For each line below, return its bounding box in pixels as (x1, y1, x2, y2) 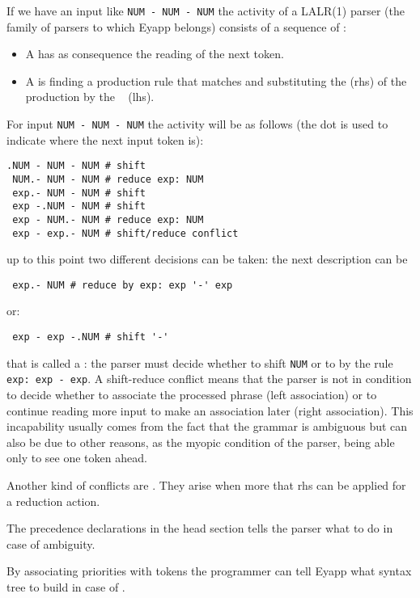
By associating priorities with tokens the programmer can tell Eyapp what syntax (6, 562, 412, 579)
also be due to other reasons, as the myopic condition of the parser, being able (6, 433, 395, 450)
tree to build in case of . (6, 578, 125, 595)
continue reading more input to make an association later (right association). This (6, 402, 414, 419)
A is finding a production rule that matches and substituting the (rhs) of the (25, 72, 407, 89)
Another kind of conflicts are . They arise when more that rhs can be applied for (6, 477, 406, 493)
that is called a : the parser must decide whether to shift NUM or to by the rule (6, 354, 393, 371)
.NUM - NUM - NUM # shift (6, 160, 146, 172)
